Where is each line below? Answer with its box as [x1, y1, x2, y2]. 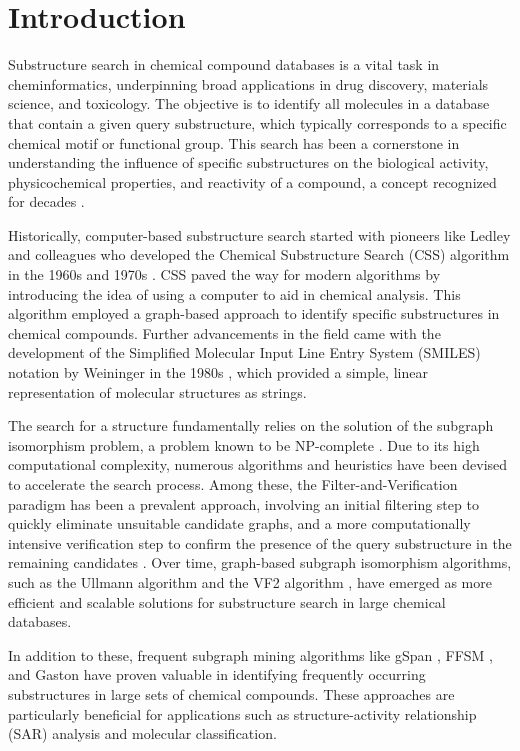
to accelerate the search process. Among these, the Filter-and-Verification [8, 474, 458, 494]
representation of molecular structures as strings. [8, 381, 307, 402]
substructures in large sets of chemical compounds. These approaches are [8, 683, 455, 704]
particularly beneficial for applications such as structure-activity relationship [8, 703, 477, 724]
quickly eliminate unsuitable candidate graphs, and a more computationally [8, 513, 471, 534]
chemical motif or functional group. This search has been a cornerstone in [8, 132, 460, 153]
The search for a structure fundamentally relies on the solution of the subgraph [8, 415, 494, 436]
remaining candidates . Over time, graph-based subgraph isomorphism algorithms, [8, 552, 512, 573]
